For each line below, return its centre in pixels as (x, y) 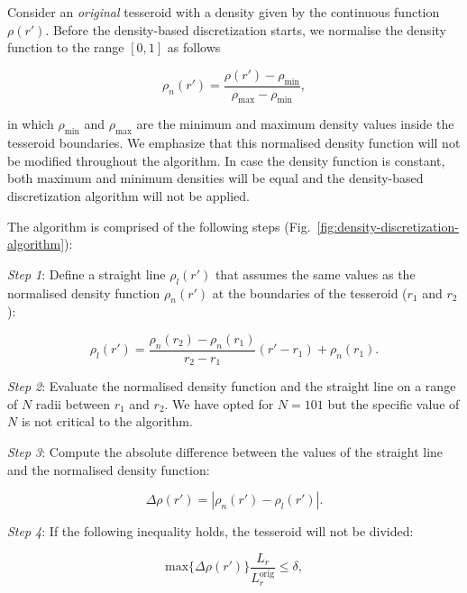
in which (31, 124)
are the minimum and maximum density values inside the (295, 124)
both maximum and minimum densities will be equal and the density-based (215, 178)
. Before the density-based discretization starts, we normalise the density (246, 29)
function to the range (66, 47)
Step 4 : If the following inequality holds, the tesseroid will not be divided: (211, 531)
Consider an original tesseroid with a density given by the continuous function (224, 12)
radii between (73, 403)
